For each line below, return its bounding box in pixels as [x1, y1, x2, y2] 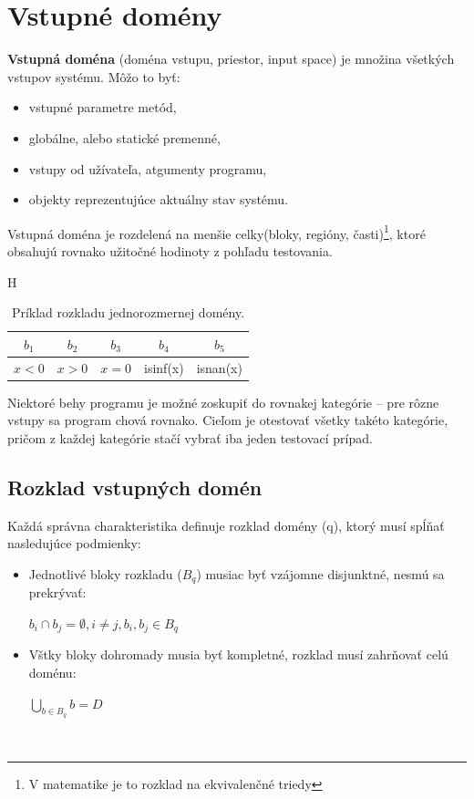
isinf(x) [144, 358, 184, 377]
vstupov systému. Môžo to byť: [7, 67, 180, 86]
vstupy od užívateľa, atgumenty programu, [28, 159, 267, 178]
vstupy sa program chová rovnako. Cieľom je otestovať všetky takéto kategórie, [7, 410, 448, 430]
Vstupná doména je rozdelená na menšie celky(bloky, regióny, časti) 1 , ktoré [7, 221, 426, 243]
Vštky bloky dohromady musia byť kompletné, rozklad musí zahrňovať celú [28, 645, 448, 664]
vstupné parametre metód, [28, 98, 177, 117]
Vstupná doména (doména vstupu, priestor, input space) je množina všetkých [7, 49, 455, 68]
